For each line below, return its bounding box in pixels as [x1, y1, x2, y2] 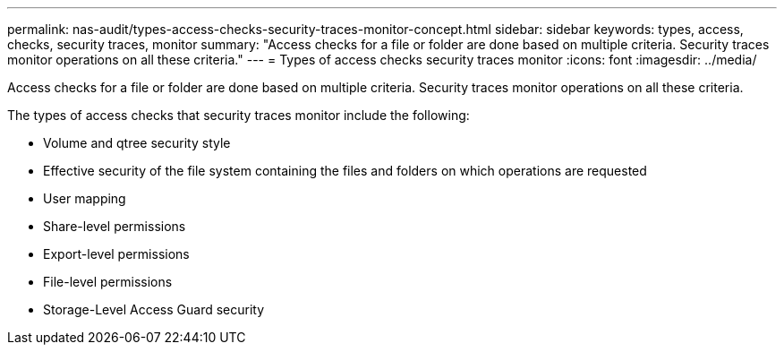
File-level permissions [43, 274, 173, 289]
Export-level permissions [43, 246, 190, 262]
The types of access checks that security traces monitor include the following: [7, 107, 470, 123]
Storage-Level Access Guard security [43, 302, 265, 317]
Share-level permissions [43, 219, 186, 234]
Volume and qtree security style [43, 135, 231, 150]
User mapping [43, 191, 126, 206]
